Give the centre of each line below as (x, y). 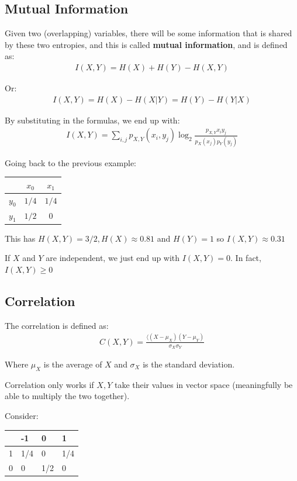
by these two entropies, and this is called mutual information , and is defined (146, 44)
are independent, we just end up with (113, 258)
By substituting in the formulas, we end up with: (92, 120)
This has (20, 238)
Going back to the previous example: (70, 162)
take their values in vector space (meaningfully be (203, 384)
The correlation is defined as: (57, 325)
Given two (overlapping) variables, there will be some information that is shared (148, 33)
